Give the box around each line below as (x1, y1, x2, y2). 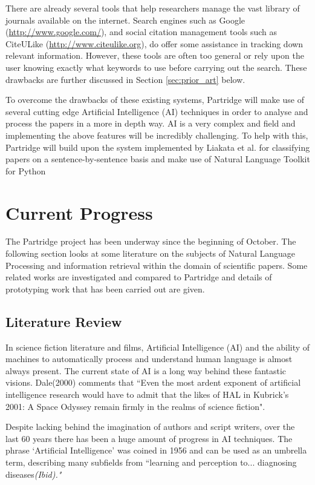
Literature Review (5, 312, 122, 331)
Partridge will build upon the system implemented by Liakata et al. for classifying (5, 140, 310, 153)
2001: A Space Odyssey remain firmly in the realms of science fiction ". (5, 400, 265, 412)
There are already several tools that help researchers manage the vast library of (5, 2, 300, 14)
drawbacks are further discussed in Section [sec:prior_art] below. (5, 73, 245, 85)
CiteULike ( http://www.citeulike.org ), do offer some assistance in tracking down (5, 37, 304, 50)
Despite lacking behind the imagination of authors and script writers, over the (5, 420, 295, 433)
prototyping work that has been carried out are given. (5, 282, 205, 295)
